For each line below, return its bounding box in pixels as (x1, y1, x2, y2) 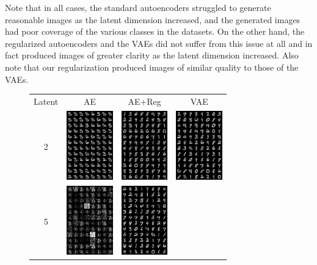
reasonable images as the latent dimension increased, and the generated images (5, 13, 301, 26)
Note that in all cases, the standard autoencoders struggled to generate (5, 1, 271, 13)
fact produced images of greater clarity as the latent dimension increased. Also (5, 49, 299, 62)
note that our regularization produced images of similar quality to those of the (5, 60, 299, 73)
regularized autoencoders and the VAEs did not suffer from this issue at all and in (5, 37, 313, 49)
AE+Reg (128, 94, 161, 107)
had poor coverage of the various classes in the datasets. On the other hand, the (5, 25, 305, 38)
